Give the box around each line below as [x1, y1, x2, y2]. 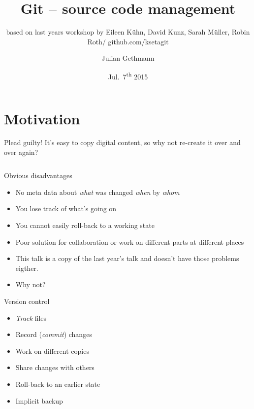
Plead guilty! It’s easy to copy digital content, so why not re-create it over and [4, 137, 241, 148]
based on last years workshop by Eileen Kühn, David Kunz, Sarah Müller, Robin [6, 27, 250, 37]
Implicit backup [15, 395, 63, 406]
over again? [4, 147, 38, 157]
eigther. [15, 262, 38, 273]
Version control [4, 296, 50, 306]
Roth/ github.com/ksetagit [87, 36, 169, 46]
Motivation [4, 109, 80, 129]
